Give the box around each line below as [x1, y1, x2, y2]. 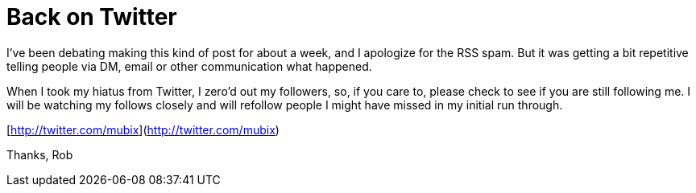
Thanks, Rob [6, 147, 73, 162]
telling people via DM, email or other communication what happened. [6, 59, 372, 73]
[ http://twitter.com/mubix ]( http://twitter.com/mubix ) [6, 122, 280, 137]
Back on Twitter [6, 3, 177, 31]
